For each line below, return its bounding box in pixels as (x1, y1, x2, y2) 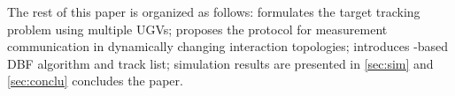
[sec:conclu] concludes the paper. (7, 71, 183, 90)
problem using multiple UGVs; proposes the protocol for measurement (7, 19, 388, 38)
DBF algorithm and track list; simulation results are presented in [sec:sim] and (7, 54, 434, 72)
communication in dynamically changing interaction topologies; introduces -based (7, 37, 449, 55)
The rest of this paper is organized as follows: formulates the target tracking (7, 3, 420, 20)
